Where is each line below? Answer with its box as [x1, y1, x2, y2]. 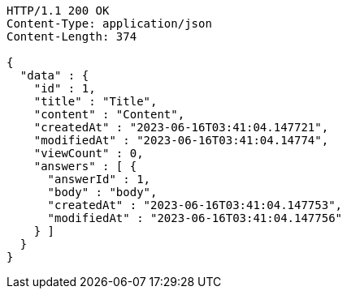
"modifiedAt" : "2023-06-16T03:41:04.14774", [33, 134, 329, 147]
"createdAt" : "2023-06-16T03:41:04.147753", [47, 199, 343, 212]
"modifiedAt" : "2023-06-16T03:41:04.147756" [47, 212, 343, 224]
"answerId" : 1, [47, 173, 151, 186]
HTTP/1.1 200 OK [7, 4, 110, 17]
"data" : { [20, 69, 89, 82]
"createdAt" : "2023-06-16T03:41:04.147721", [33, 121, 329, 134]
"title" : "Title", [33, 95, 158, 108]
